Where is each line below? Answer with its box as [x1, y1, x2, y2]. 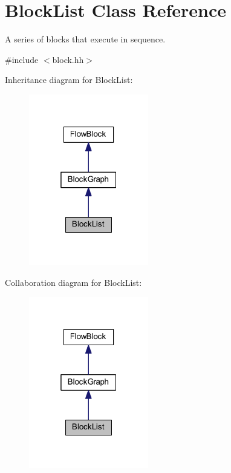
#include [5, 53, 39, 65]
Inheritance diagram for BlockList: [5, 73, 133, 86]
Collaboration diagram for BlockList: [5, 276, 142, 288]
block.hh [52, 53, 84, 65]
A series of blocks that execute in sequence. [5, 33, 166, 45]
